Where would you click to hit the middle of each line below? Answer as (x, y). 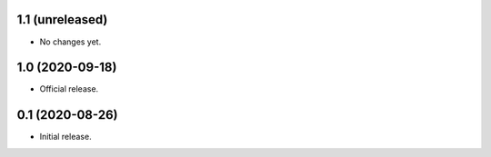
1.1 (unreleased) (62, 20)
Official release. (69, 89)
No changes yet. (70, 42)
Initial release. (65, 137)
